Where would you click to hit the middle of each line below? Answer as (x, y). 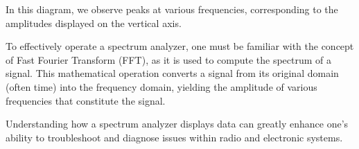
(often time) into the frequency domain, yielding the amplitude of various (161, 86)
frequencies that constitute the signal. (86, 100)
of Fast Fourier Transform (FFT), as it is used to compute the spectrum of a (169, 59)
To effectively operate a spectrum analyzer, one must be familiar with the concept (180, 46)
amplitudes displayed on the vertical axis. (94, 23)
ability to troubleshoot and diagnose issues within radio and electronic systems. (174, 137)
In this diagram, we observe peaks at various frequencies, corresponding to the (172, 9)
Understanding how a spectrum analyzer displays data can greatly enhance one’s (177, 124)
